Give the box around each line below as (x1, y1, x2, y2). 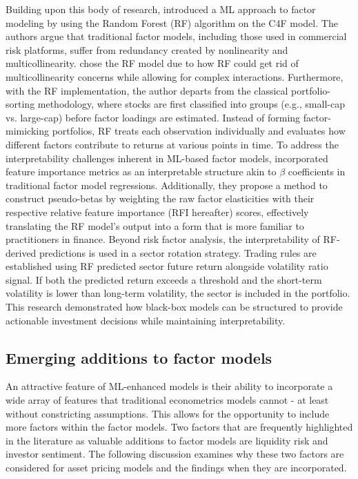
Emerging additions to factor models (6, 346, 272, 368)
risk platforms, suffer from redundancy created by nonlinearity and (6, 42, 288, 57)
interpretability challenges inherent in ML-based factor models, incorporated (6, 150, 328, 165)
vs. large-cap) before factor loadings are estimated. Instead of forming (6, 110, 301, 124)
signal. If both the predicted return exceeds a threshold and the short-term (6, 272, 322, 286)
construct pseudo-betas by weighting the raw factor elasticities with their (6, 191, 315, 206)
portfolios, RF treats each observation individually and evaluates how (52, 124, 346, 138)
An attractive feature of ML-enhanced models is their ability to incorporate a (6, 379, 333, 393)
